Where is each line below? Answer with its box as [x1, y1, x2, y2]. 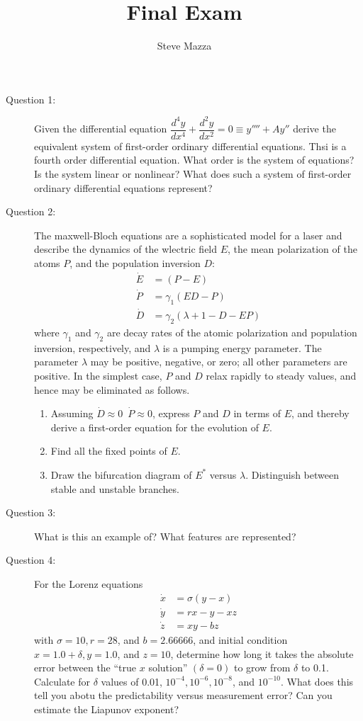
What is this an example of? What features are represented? [34, 528, 296, 543]
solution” [148, 660, 188, 675]
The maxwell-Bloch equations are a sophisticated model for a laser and [34, 227, 342, 242]
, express [152, 406, 190, 421]
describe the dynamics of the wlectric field [34, 242, 218, 256]
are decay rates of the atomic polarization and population [106, 324, 357, 339]
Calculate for [34, 674, 90, 688]
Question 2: [6, 204, 56, 219]
